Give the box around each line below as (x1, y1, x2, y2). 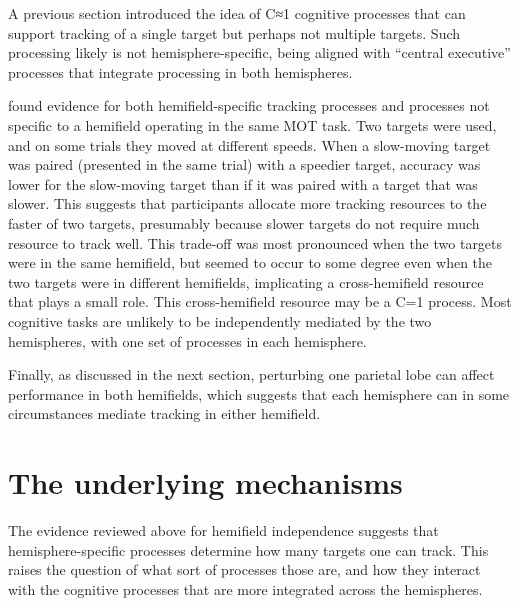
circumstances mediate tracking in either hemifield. (8, 403, 321, 424)
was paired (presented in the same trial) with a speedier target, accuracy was (8, 154, 481, 175)
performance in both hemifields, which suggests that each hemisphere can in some (8, 383, 510, 404)
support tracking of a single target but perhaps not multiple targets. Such (8, 22, 461, 43)
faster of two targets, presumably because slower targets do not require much (8, 212, 480, 233)
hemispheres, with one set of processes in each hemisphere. (8, 330, 367, 351)
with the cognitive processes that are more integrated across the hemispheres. (8, 578, 483, 599)
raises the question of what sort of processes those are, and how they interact (8, 559, 481, 580)
